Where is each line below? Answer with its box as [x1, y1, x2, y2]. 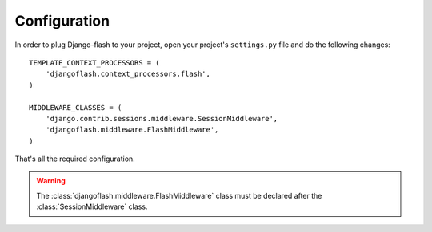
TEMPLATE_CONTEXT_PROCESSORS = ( [29, 58, 160, 67]
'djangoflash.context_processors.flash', [45, 69, 211, 79]
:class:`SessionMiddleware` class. [36, 202, 148, 211]
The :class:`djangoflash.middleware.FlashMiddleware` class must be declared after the [36, 191, 322, 200]
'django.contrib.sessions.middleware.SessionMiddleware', [45, 114, 278, 123]
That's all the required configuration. [14, 154, 135, 163]
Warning [36, 176, 66, 186]
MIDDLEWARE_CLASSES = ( [29, 103, 122, 112]
